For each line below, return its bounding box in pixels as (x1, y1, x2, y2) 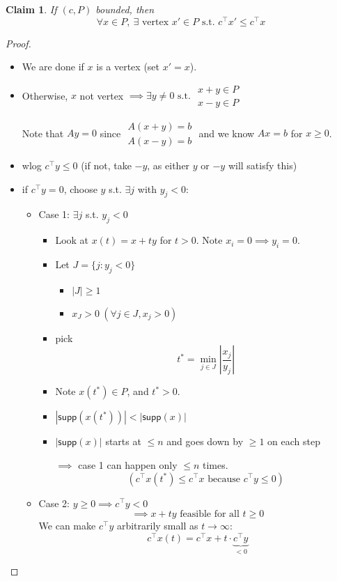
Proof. (6, 36, 31, 50)
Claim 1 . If (6, 2, 57, 16)
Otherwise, (22, 88, 68, 102)
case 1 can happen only (78, 457, 178, 472)
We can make (38, 518, 96, 533)
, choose (63, 181, 97, 196)
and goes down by (166, 434, 244, 449)
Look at (55, 233, 89, 247)
